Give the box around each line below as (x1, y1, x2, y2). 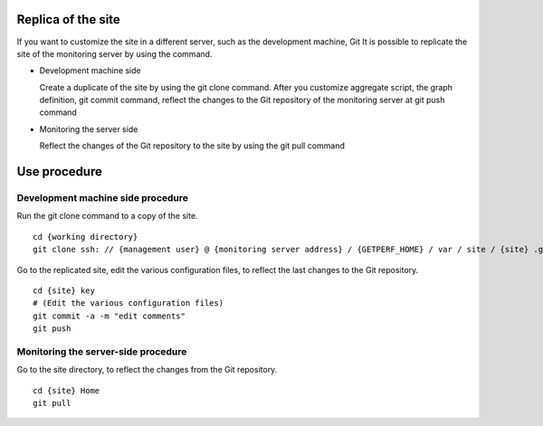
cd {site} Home (33, 385, 100, 395)
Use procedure (16, 164, 103, 180)
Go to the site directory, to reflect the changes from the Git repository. (16, 364, 278, 375)
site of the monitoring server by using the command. (16, 48, 213, 59)
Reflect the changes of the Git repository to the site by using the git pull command (39, 140, 346, 151)
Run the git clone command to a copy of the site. (16, 211, 198, 222)
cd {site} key (33, 285, 95, 296)
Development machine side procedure (16, 192, 189, 204)
